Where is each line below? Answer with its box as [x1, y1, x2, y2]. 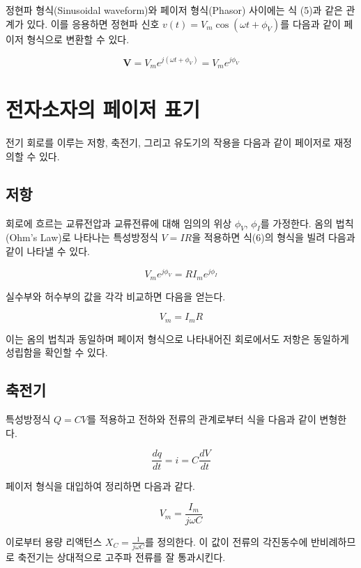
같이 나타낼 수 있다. [6, 244, 90, 259]
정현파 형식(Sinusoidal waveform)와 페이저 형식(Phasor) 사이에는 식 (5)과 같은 [6, 3, 343, 17]
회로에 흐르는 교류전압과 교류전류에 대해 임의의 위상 [6, 215, 232, 230]
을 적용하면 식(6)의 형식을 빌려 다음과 [192, 230, 355, 245]
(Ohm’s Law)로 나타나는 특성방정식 [6, 230, 158, 245]
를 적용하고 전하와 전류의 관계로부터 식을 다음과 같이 [86, 411, 316, 426]
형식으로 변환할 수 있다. [26, 31, 130, 46]
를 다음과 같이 [280, 16, 341, 31]
